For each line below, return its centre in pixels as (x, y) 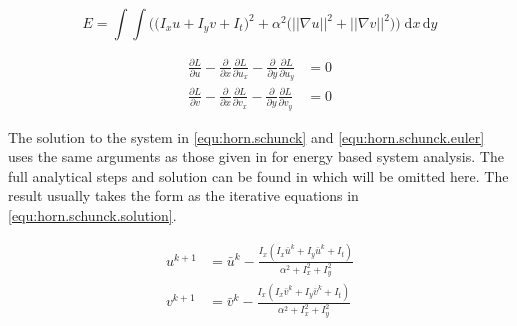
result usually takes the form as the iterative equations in (183, 195)
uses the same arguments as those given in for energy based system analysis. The (256, 156)
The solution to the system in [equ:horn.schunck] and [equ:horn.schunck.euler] (246, 136)
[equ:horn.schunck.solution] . (92, 214)
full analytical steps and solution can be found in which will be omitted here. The (258, 175)
